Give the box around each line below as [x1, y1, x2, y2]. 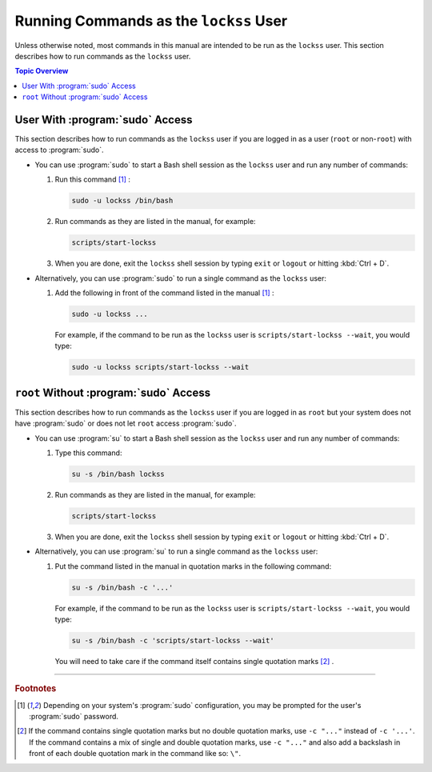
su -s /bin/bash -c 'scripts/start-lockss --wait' [71, 636, 275, 645]
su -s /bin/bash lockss [71, 469, 166, 478]
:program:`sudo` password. [29, 712, 119, 722]
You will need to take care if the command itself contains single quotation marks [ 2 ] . [54, 656, 334, 666]
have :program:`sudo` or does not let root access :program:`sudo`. [14, 418, 237, 428]
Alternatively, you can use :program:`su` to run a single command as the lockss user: [34, 546, 318, 556]
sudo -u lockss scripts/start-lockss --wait [71, 362, 250, 372]
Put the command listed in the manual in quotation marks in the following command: [54, 561, 332, 571]
